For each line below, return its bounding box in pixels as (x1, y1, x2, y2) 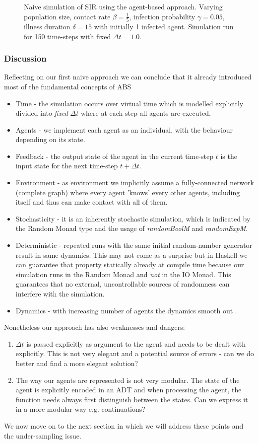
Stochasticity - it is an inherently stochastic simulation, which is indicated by (15, 213, 251, 223)
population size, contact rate (24, 11, 111, 21)
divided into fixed (15, 108, 68, 118)
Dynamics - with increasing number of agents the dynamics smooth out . (15, 305, 237, 315)
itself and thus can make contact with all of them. (15, 197, 168, 207)
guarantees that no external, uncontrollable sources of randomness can (15, 279, 230, 289)
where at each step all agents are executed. (80, 108, 211, 118)
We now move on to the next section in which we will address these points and (4, 420, 244, 431)
